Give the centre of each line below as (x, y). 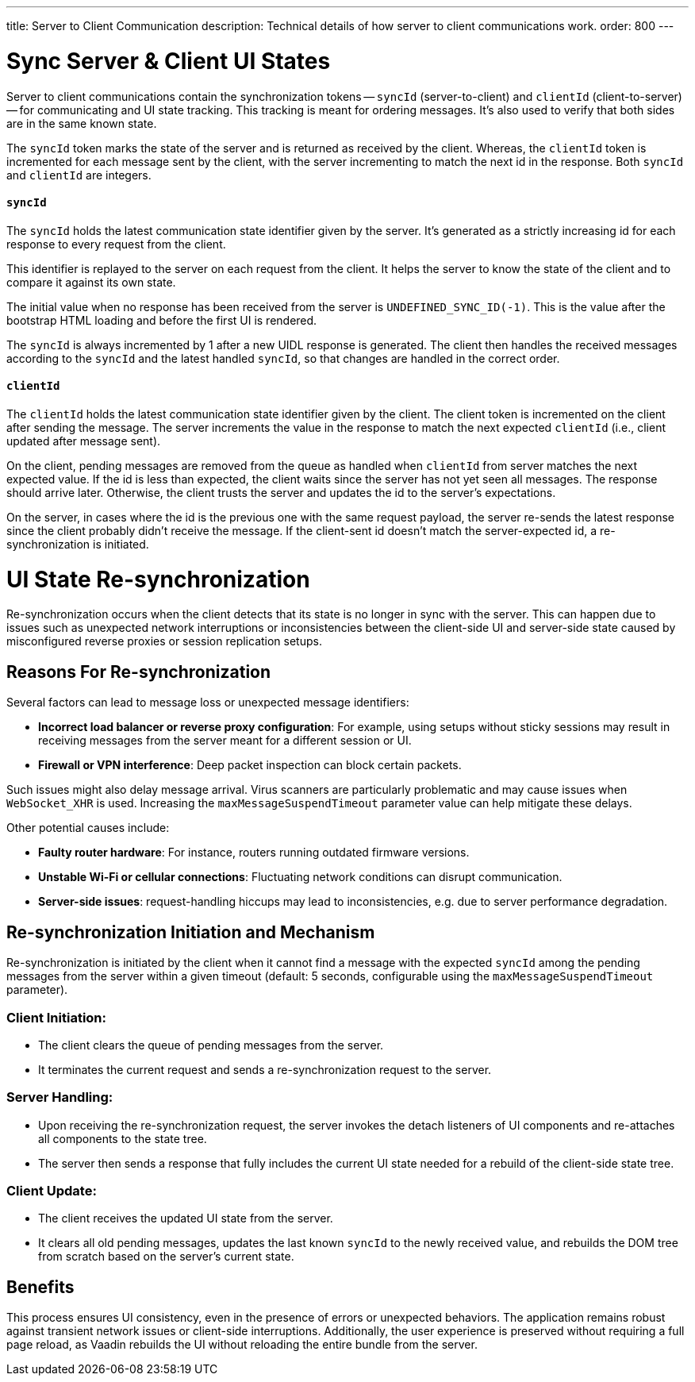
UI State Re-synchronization (158, 579)
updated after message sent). (84, 441)
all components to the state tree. (123, 1138)
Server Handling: (60, 1097)
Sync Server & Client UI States (169, 61)
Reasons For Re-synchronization (139, 672)
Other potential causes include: (88, 828)
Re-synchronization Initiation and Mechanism (191, 932)
